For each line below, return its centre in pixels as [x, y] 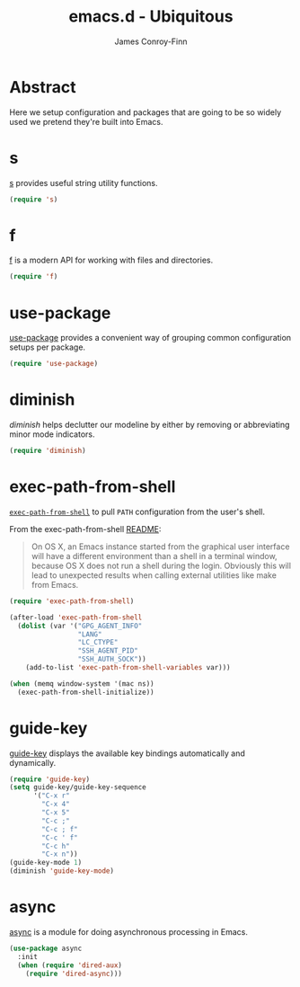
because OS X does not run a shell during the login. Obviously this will [161, 565]
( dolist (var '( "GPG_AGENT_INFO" [80, 626]
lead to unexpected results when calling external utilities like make [154, 575]
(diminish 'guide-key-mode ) [62, 871]
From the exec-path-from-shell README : [85, 529]
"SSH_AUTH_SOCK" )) [112, 659]
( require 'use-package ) [54, 364]
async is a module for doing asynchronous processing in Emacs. [129, 932]
